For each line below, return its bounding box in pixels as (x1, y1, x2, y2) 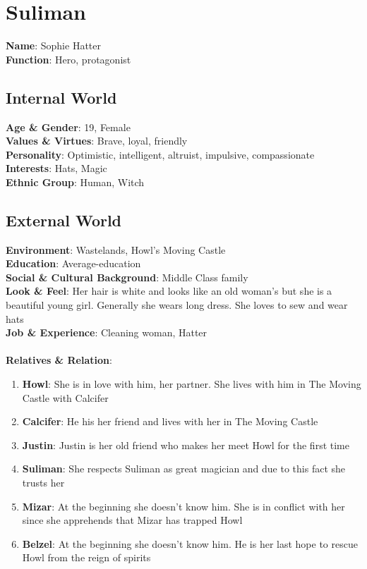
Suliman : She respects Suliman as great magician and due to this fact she (22, 461, 346, 476)
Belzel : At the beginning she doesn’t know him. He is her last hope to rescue (22, 536, 358, 551)
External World (6, 209, 122, 231)
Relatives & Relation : (6, 353, 112, 367)
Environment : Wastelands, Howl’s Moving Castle (6, 242, 226, 257)
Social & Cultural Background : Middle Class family (6, 269, 248, 284)
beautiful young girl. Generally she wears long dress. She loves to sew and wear (6, 298, 348, 312)
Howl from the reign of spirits (22, 550, 151, 565)
